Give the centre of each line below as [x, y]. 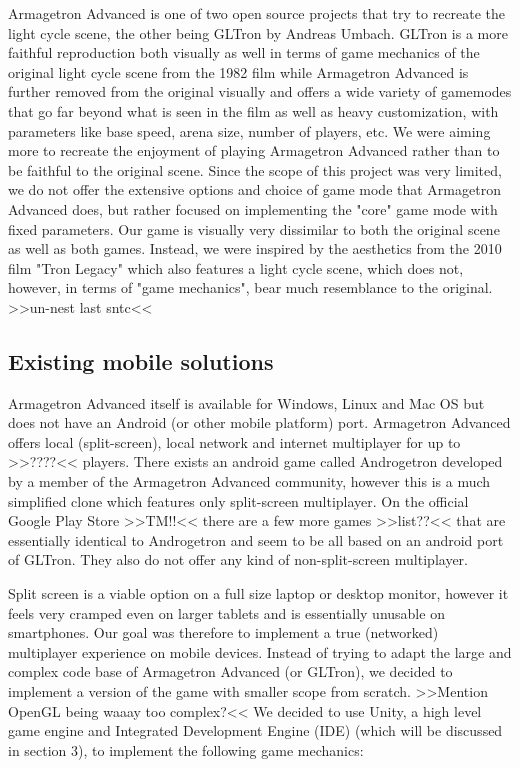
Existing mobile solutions [141, 360]
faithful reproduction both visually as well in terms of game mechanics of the [244, 52]
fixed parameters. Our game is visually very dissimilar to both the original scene [254, 228]
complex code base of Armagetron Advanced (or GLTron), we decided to [230, 671]
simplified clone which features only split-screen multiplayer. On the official [238, 500]
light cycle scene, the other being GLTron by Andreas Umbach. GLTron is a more [258, 32]
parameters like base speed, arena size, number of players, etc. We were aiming [249, 130]
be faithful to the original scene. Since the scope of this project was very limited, [255, 169]
